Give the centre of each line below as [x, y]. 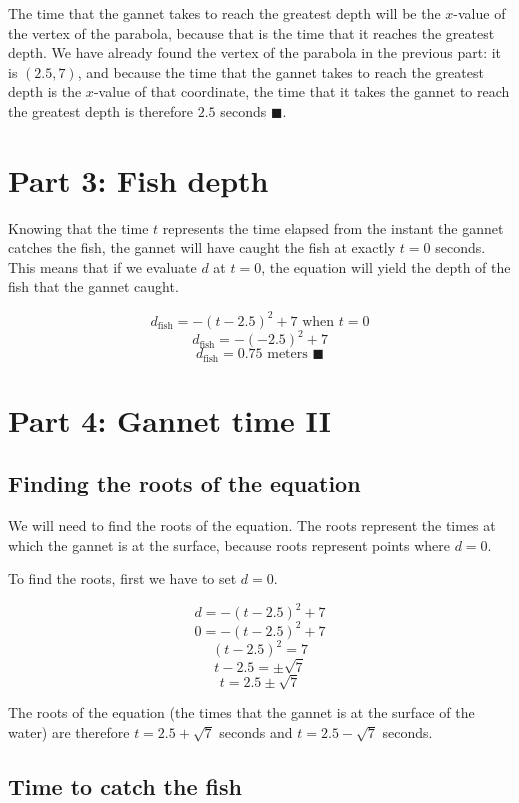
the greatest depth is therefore [100, 110]
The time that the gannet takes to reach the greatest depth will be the [224, 13]
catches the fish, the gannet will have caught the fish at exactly [202, 247]
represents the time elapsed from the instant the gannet [333, 227]
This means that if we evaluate [102, 266]
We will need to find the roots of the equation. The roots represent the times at [252, 525]
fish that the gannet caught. [93, 286]
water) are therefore [69, 732]
